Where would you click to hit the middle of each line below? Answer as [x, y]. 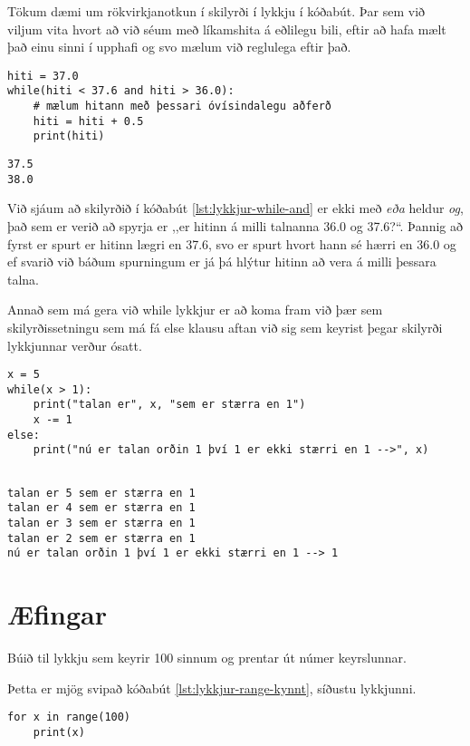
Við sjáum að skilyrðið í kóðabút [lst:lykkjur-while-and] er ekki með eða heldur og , [235, 208]
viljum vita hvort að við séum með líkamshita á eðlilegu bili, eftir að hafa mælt [227, 29]
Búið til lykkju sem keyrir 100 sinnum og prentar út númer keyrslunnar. [207, 658]
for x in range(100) [69, 717]
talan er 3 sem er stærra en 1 [101, 523]
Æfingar [57, 614]
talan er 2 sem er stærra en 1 [101, 538]
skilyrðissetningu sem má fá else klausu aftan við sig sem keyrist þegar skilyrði [225, 327]
